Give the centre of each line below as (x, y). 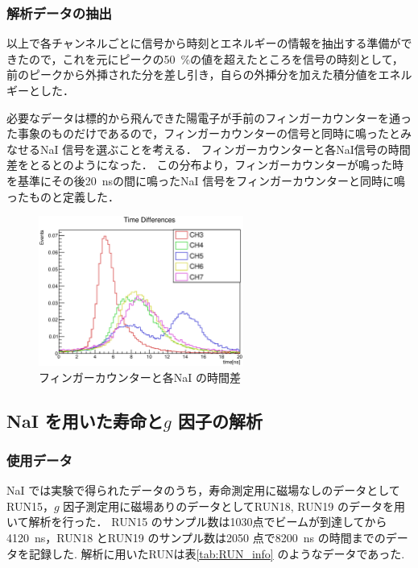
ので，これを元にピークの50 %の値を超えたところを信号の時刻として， (216, 58)
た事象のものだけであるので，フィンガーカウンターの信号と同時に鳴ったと (204, 133)
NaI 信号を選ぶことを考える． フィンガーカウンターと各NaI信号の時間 (225, 149)
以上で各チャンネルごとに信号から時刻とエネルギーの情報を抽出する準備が (204, 43)
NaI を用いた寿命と (85, 420)
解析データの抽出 (59, 12)
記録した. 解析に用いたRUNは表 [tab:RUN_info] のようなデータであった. (217, 553)
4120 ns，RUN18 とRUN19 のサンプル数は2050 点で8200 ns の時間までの (196, 537)
